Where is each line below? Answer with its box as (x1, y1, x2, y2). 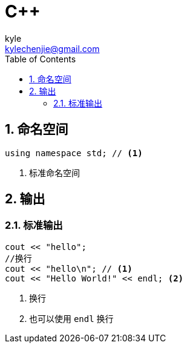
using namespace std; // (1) (5, 148, 143, 158)
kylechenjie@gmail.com (5, 43, 100, 54)
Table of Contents (5, 53, 76, 64)
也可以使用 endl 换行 (29, 313, 114, 324)
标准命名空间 (29, 167, 80, 178)
